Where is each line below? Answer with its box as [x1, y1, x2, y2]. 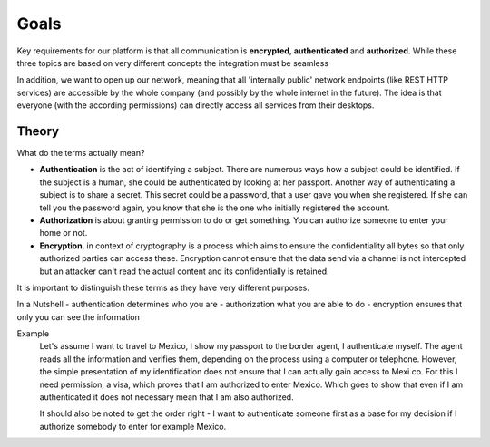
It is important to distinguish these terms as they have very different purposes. [16, 282, 310, 293]
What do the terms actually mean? [16, 148, 145, 159]
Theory [16, 123, 60, 139]
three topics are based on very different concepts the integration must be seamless [16, 57, 329, 68]
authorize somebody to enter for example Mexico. [39, 421, 227, 432]
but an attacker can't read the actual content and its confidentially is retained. [39, 266, 330, 277]
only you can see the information [16, 311, 141, 322]
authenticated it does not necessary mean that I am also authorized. [39, 392, 294, 403]
